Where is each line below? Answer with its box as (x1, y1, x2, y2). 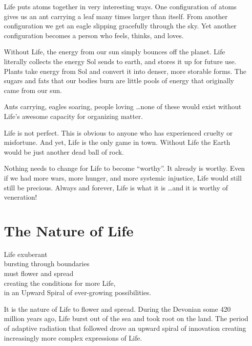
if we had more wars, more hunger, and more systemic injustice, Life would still (4, 172, 242, 183)
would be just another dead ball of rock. (4, 146, 124, 157)
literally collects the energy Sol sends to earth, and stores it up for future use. (4, 56, 236, 66)
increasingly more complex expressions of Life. (4, 332, 142, 343)
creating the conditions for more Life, (4, 277, 116, 288)
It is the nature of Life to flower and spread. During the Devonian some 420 (4, 303, 231, 314)
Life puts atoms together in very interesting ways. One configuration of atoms (4, 1, 237, 11)
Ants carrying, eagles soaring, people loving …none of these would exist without (4, 101, 242, 112)
